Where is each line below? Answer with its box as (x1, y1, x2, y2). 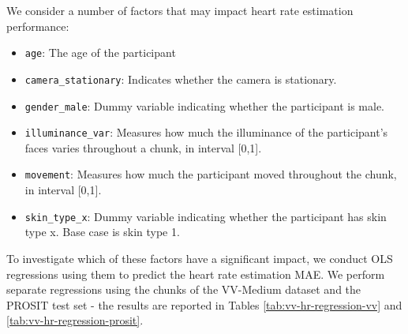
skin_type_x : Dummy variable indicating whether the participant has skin (24, 208, 387, 224)
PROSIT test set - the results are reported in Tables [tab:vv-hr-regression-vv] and (6, 296, 402, 313)
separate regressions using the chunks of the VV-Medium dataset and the (6, 281, 361, 298)
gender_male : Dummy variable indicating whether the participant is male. (24, 97, 385, 114)
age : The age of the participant (24, 44, 176, 61)
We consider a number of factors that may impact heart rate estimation (6, 2, 354, 18)
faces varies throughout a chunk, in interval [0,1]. (24, 139, 262, 156)
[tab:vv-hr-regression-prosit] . (6, 312, 144, 328)
